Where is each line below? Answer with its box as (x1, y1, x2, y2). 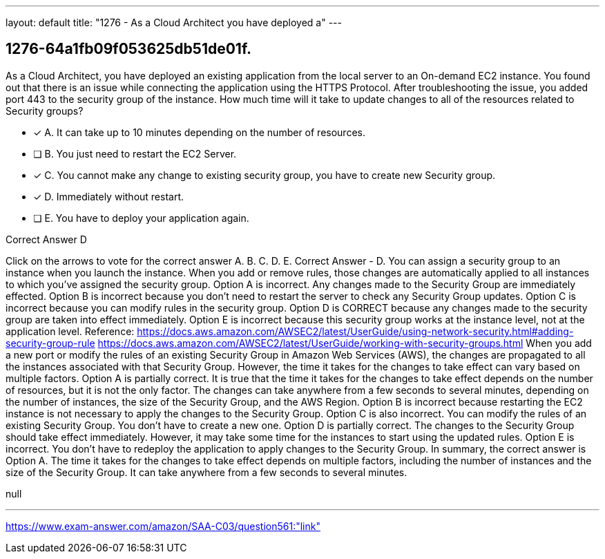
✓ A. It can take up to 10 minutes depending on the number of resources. (33, 126, 365, 138)
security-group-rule (6, 337, 95, 349)
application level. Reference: (6, 325, 135, 337)
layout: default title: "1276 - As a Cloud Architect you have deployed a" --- (6, 17, 342, 28)
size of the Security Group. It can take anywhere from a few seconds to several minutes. (6, 466, 407, 478)
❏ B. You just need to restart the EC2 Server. (33, 147, 237, 160)
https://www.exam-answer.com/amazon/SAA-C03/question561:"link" (6, 520, 320, 532)
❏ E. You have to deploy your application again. (33, 211, 249, 224)
